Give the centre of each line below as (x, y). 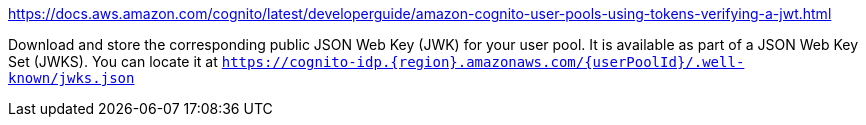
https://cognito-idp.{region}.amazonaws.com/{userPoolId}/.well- (483, 62)
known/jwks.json (71, 78)
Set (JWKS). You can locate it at (113, 61)
